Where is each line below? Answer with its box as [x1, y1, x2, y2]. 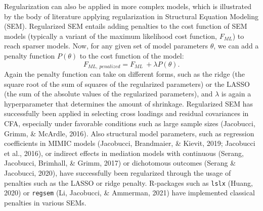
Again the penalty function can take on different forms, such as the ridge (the [4, 69, 245, 79]
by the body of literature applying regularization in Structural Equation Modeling [4, 11, 259, 21]
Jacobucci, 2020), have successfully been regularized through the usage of [4, 167, 231, 178]
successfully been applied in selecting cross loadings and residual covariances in [4, 108, 249, 119]
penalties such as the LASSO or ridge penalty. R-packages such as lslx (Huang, [4, 177, 253, 188]
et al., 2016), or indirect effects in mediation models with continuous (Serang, [4, 147, 244, 158]
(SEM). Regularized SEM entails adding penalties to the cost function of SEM [4, 21, 247, 31]
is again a [221, 88, 251, 99]
